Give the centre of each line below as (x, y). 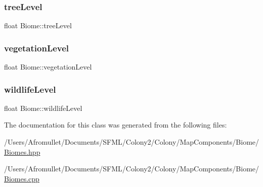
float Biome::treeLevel (38, 25)
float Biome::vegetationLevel (48, 67)
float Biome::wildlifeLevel (43, 108)
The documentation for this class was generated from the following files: (116, 125)
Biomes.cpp (22, 178)
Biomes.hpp (22, 151)
